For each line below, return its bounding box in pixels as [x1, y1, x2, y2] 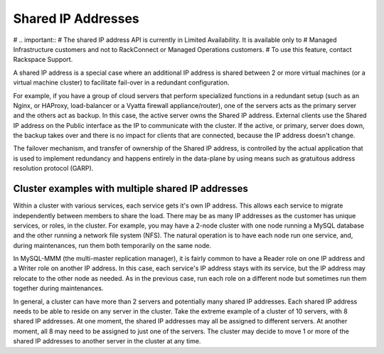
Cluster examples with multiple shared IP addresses [13, 183, 248, 195]
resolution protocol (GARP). [13, 164, 94, 173]
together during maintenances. [13, 284, 104, 293]
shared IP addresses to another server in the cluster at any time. [13, 337, 201, 345]
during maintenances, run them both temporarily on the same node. [13, 241, 212, 250]
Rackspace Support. [13, 55, 73, 64]
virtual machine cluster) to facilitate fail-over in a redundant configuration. [13, 78, 230, 87]
